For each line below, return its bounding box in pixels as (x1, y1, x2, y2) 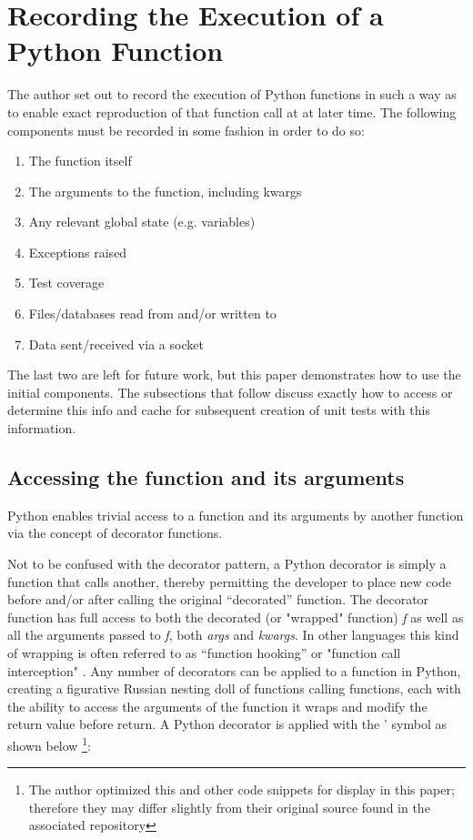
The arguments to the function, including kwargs (28, 181, 302, 200)
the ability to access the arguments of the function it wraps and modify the (7, 696, 428, 715)
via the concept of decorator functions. (7, 523, 223, 542)
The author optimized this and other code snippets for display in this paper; (28, 780, 455, 799)
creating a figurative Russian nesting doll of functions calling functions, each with (7, 679, 461, 698)
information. (7, 419, 76, 438)
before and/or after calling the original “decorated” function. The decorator (7, 590, 429, 609)
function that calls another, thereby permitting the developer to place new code (7, 572, 451, 591)
